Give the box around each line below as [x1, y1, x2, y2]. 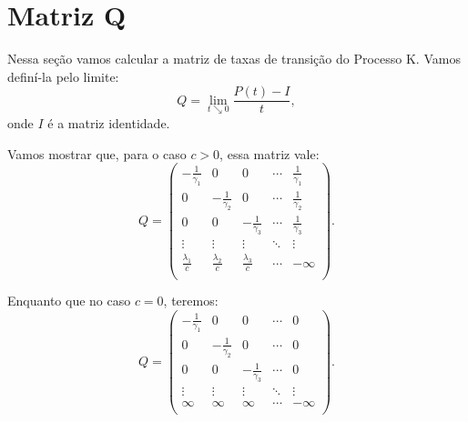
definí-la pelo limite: [7, 66, 119, 85]
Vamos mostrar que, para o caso [7, 144, 187, 163]
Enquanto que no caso [7, 291, 131, 310]
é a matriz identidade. [47, 114, 170, 132]
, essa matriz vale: [219, 144, 320, 163]
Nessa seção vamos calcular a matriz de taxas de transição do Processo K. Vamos [7, 49, 461, 68]
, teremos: [163, 291, 219, 310]
